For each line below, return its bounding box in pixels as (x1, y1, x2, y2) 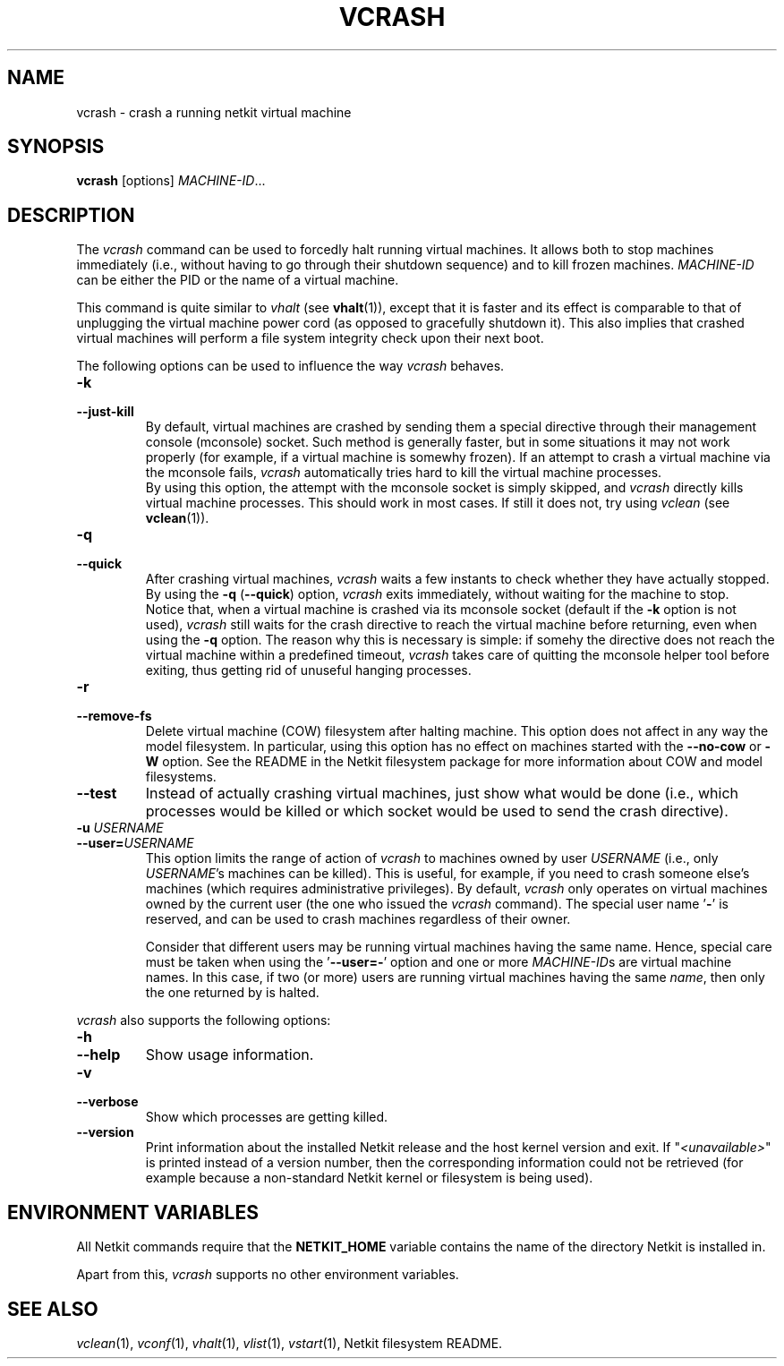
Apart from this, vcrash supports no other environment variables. (76, 1267, 459, 1283)
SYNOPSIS (7, 135, 105, 158)
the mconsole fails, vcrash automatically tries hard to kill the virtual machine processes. (145, 465, 662, 481)
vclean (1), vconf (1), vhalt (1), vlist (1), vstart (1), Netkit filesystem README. (76, 1335, 503, 1351)
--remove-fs (76, 708, 152, 724)
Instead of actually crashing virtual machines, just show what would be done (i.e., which (145, 784, 738, 803)
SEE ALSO (7, 1297, 98, 1320)
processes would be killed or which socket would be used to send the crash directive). (145, 802, 729, 821)
